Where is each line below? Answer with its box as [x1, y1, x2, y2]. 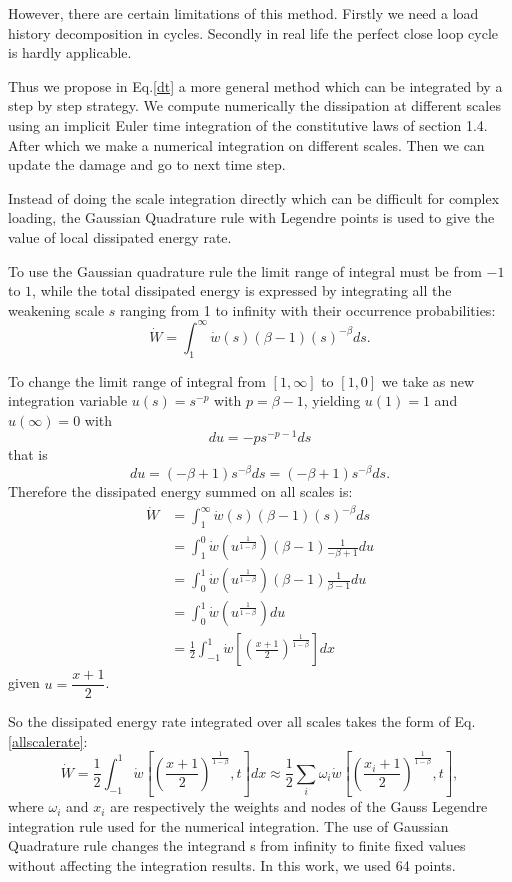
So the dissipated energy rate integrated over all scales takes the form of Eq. [8, 711, 476, 732]
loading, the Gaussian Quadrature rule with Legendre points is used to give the [8, 207, 495, 228]
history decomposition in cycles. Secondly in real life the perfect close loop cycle [8, 22, 499, 43]
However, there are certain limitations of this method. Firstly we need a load [8, 3, 479, 23]
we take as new [381, 370, 475, 391]
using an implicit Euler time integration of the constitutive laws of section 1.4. [8, 114, 488, 135]
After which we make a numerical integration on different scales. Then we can [8, 134, 485, 155]
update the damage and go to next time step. [8, 154, 286, 175]
